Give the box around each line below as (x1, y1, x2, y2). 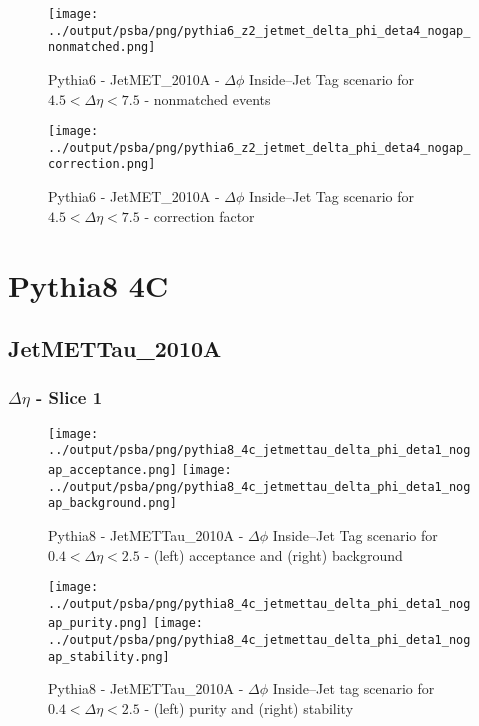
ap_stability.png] (48, 649, 170, 664)
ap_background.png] (48, 496, 177, 511)
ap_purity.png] (48, 616, 149, 631)
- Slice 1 (36, 385, 103, 410)
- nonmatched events (144, 88, 271, 109)
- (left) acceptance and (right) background (144, 544, 403, 565)
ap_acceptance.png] (48, 463, 177, 477)
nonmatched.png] (48, 40, 156, 55)
